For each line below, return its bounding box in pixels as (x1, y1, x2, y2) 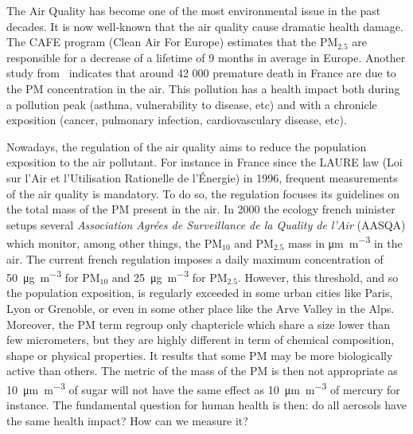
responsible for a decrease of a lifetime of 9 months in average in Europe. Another (6, 49, 406, 65)
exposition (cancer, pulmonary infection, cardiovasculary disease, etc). (6, 111, 347, 128)
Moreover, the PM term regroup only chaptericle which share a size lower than (6, 315, 391, 332)
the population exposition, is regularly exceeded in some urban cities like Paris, (6, 284, 393, 301)
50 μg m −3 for (6, 267, 79, 285)
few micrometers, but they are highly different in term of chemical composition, (6, 331, 395, 348)
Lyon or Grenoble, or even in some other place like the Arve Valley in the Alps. (6, 300, 395, 316)
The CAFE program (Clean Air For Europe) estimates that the (6, 33, 317, 50)
